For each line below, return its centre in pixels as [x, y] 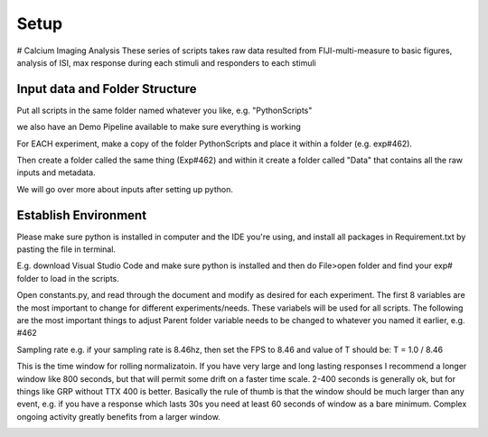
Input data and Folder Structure [107, 89]
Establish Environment [82, 215]
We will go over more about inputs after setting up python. [125, 189]
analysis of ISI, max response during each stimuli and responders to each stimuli [166, 62]
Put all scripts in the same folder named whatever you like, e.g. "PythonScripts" [164, 110]
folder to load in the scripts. [68, 278]
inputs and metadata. [56, 172]
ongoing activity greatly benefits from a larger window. [118, 416]
